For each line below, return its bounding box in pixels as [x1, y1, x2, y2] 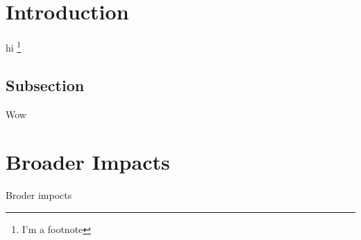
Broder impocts [6, 188, 72, 202]
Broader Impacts [6, 147, 170, 176]
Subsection [6, 74, 85, 95]
